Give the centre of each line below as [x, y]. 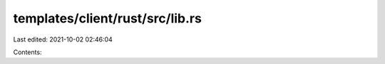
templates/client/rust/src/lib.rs [108, 18]
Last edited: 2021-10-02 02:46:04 [63, 39]
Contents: [27, 52]
